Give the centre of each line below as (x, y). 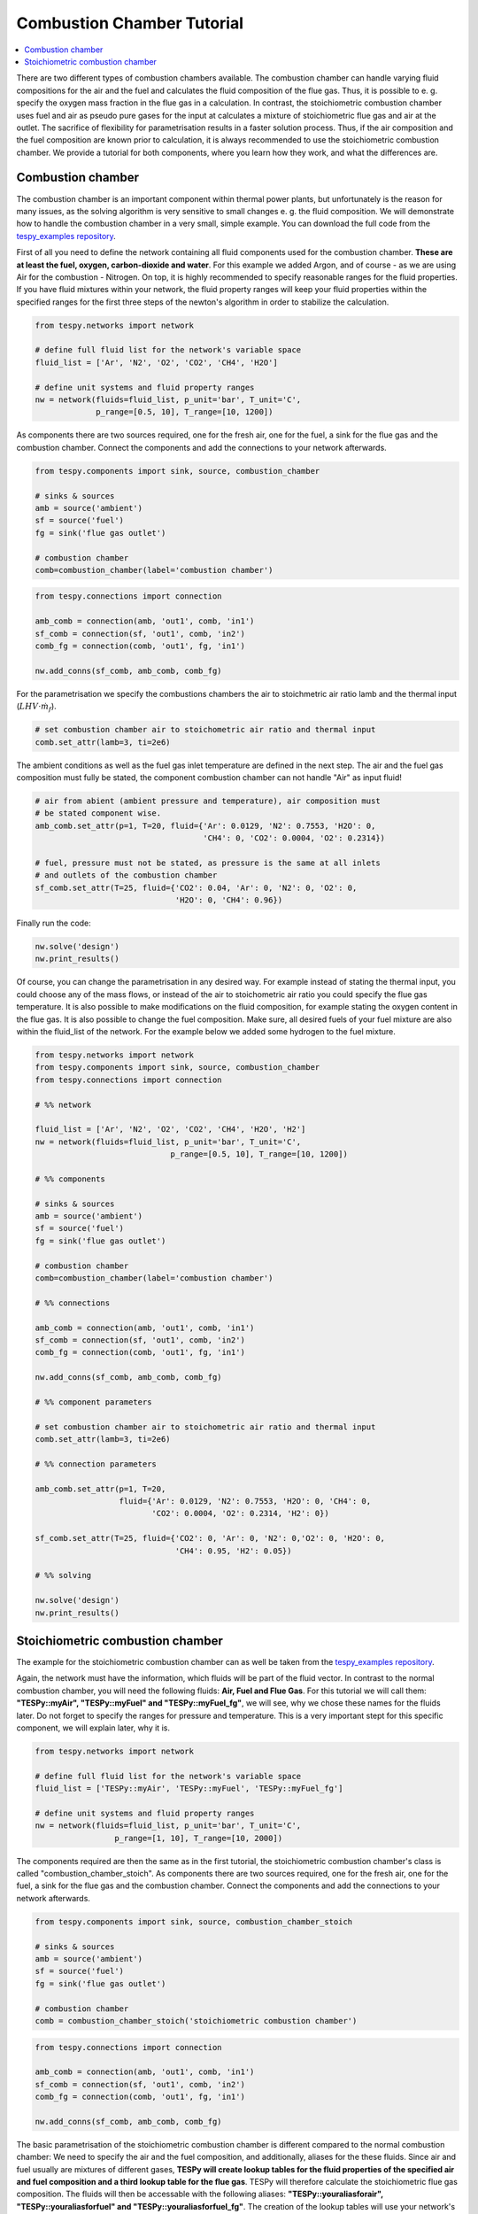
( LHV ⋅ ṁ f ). (36, 707)
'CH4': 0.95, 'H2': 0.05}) (233, 1551)
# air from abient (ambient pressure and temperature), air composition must (208, 801)
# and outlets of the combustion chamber (126, 875)
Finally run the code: (54, 923)
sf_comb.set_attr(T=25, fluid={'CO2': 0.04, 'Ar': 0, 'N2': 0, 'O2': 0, (196, 887)
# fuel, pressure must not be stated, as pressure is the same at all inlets (208, 863)
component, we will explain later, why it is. (93, 1728)
